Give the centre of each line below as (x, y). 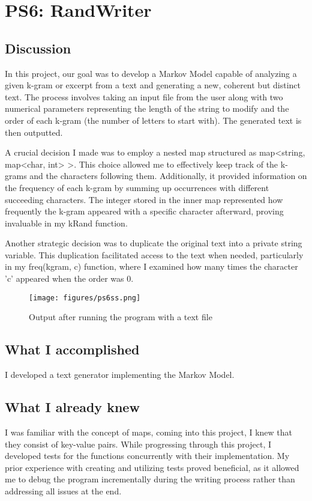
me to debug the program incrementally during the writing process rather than (150, 479)
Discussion (38, 48)
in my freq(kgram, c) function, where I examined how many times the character (151, 266)
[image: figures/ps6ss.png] (85, 298)
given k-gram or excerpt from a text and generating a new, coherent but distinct (153, 85)
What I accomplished (72, 349)
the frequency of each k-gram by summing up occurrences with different (137, 187)
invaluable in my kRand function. (66, 223)
